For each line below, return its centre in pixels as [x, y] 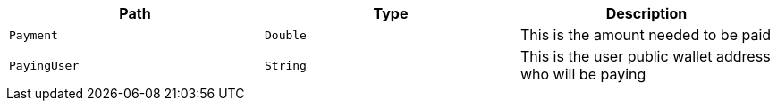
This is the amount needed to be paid [646, 35]
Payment [34, 35]
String [285, 65]
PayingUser [44, 65]
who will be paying [583, 74]
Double [285, 35]
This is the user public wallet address [645, 56]
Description [646, 13]
